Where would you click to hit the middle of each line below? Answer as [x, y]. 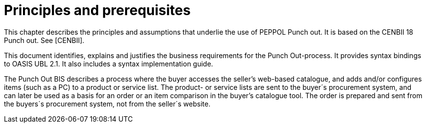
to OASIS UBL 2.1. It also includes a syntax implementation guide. [109, 63]
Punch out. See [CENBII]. [44, 40]
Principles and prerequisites [97, 10]
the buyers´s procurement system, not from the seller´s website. [107, 104]
